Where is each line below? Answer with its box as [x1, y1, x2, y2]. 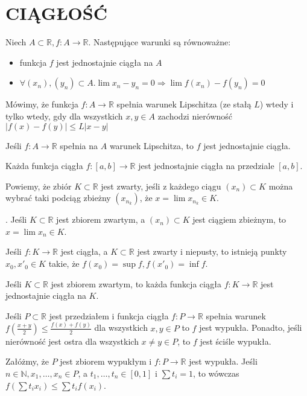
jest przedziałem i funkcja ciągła [49, 309, 169, 322]
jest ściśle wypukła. [200, 334, 271, 347]
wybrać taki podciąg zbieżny [5, 191, 111, 204]
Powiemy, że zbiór [5, 179, 72, 192]
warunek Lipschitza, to [109, 139, 194, 152]
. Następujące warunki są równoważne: [88, 36, 231, 48]
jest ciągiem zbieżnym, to [192, 213, 286, 226]
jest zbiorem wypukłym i [60, 355, 152, 368]
